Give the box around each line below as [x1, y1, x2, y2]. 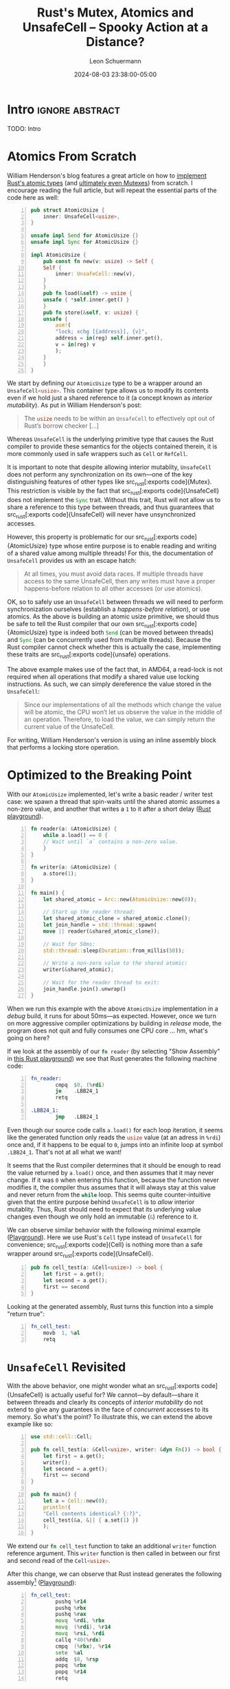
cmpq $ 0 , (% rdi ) [55, 1081, 105, 1088]
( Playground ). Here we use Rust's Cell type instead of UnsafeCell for [7, 1233, 203, 1241]
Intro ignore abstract [7, 101, 121, 117]
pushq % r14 [55, 1598, 87, 1605]
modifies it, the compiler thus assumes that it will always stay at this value [7, 1183, 216, 1191]
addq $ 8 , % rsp [55, 1655, 99, 1663]
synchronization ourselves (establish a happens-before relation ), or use [7, 605, 211, 613]
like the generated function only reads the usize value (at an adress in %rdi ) [7, 1133, 221, 1141]
